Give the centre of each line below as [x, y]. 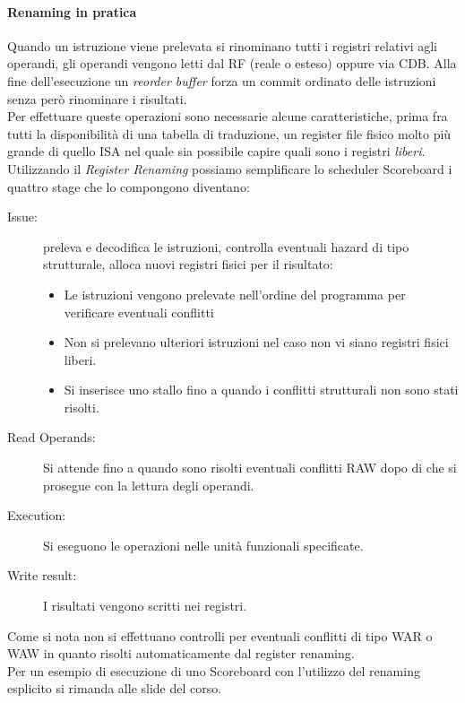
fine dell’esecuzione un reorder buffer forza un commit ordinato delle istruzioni [222, 80]
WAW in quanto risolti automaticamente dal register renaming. [181, 653]
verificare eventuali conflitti [139, 312]
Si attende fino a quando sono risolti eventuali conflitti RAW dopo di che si [250, 468]
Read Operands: [52, 437]
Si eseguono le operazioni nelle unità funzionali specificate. [203, 545]
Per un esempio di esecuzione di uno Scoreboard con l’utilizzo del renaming [214, 670]
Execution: [37, 515]
